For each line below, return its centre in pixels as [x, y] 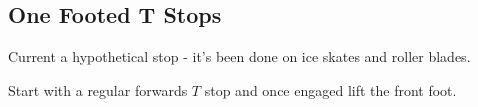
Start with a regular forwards [98, 89]
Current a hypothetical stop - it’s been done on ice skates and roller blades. [239, 56]
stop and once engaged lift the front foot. [330, 89]
